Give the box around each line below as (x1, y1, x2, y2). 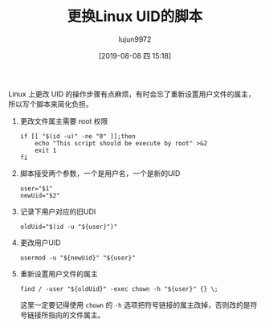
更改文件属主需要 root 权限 (19, 116, 108, 125)
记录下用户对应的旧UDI (19, 206, 96, 216)
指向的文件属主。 (47, 310, 105, 320)
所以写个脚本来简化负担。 (8, 99, 93, 108)
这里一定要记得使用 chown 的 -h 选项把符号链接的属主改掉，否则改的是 (19, 300, 251, 309)
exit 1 (35, 146, 57, 154)
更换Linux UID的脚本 (67, 7, 203, 26)
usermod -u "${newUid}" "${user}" (19, 254, 136, 262)
